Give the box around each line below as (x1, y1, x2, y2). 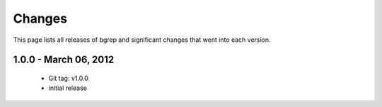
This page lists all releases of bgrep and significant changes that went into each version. (13, 35, 272, 44)
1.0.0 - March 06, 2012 (13, 54, 115, 66)
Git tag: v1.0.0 (48, 74, 88, 82)
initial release (48, 84, 88, 92)
